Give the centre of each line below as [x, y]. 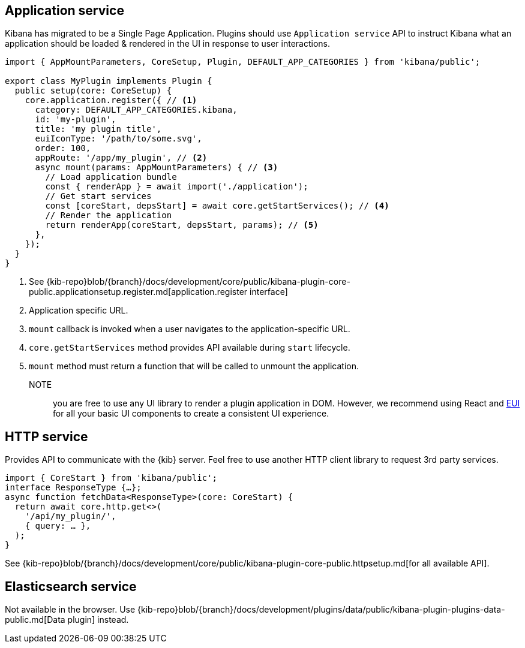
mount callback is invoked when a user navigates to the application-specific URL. [190, 329]
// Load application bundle [111, 177]
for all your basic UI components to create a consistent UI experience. [191, 414]
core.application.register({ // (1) [111, 100]
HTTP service [46, 436]
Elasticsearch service [71, 586]
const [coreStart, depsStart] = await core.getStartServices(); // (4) [217, 206]
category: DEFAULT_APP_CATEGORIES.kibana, [136, 110]
